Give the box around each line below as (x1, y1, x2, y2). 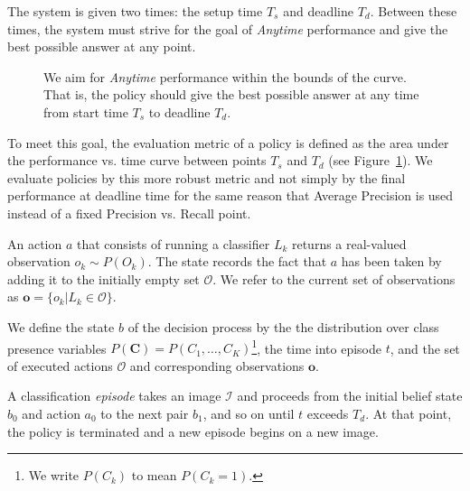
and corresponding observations (129, 356, 305, 375)
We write (28, 466, 80, 485)
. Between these (370, 2, 457, 20)
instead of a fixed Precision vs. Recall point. (7, 203, 251, 222)
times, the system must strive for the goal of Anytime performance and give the (7, 19, 448, 38)
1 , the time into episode (251, 336, 381, 357)
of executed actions (7, 356, 113, 375)
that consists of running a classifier (77, 234, 270, 253)
